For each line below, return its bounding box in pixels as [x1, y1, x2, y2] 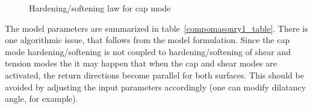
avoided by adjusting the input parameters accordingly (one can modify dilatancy [5, 80, 306, 93]
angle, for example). [5, 92, 78, 105]
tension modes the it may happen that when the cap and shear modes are [5, 57, 277, 69]
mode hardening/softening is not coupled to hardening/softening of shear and [5, 45, 291, 57]
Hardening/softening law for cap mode [29, 2, 171, 14]
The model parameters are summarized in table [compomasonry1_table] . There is [5, 22, 308, 34]
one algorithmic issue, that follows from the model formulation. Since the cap [5, 34, 290, 46]
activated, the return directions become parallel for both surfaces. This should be [5, 68, 304, 81]
